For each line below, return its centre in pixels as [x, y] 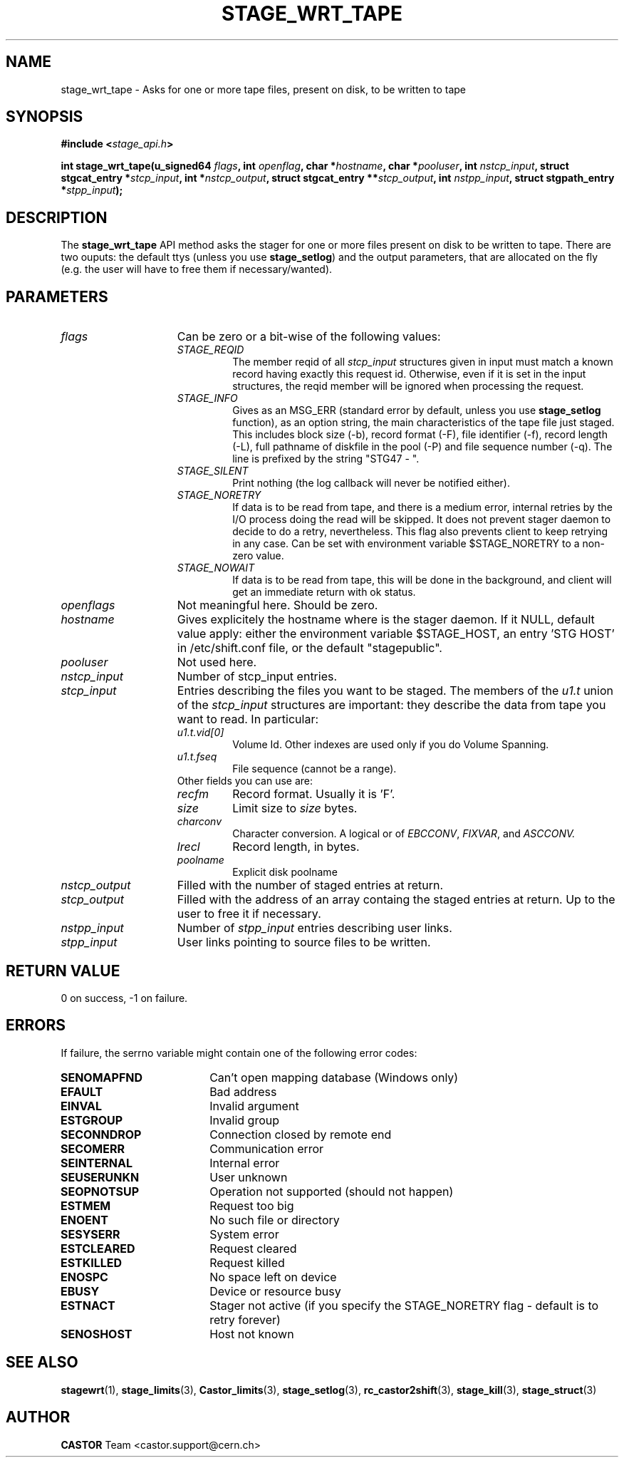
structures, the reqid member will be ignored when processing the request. [408, 386]
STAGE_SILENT [213, 471]
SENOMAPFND [102, 1077]
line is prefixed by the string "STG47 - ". [326, 459]
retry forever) [245, 1319]
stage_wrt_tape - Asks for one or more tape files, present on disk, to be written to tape [263, 89]
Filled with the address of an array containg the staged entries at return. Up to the [396, 900]
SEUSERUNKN [100, 1177]
